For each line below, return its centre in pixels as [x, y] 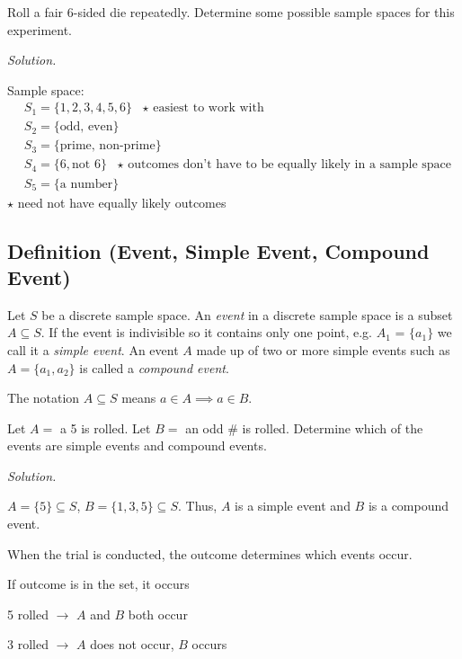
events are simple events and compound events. [137, 445]
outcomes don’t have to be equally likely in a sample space [289, 165]
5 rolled [28, 614]
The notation [44, 398]
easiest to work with [209, 108]
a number [86, 184]
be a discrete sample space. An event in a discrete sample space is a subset [247, 314]
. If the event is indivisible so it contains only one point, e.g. [206, 332]
